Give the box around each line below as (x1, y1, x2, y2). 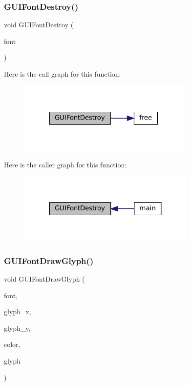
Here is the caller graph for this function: (4, 159, 127, 169)
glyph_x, (4, 306, 31, 317)
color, (4, 339, 21, 349)
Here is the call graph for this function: (4, 69, 121, 79)
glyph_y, (4, 323, 31, 333)
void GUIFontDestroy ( (4, 20, 74, 30)
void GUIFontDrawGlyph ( (4, 273, 85, 284)
